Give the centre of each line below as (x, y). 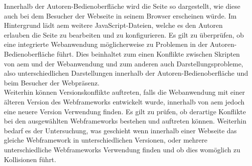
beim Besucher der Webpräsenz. (52, 82)
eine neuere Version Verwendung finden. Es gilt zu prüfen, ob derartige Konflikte (125, 111)
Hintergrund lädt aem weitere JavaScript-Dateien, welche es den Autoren (114, 25)
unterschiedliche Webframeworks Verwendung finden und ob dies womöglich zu (122, 149)
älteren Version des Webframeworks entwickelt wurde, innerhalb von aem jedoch (124, 101)
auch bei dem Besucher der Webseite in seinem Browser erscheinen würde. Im (120, 15)
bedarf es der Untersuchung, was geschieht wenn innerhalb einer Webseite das (120, 130)
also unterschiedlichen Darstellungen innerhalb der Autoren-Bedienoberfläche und (126, 73)
